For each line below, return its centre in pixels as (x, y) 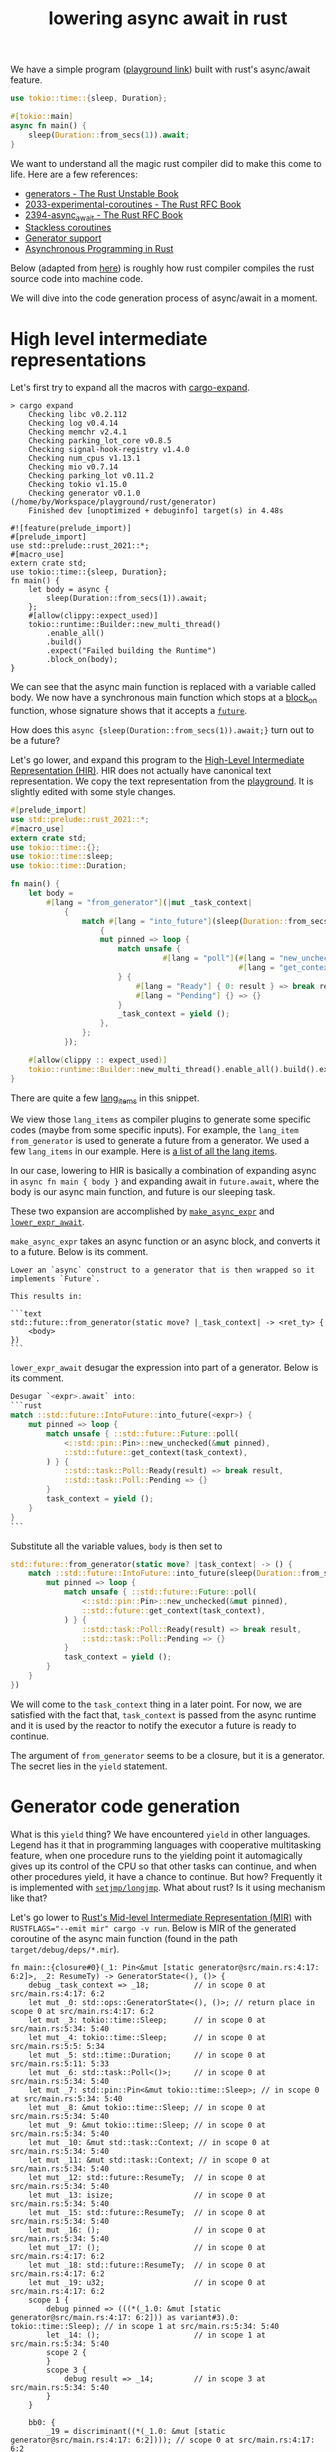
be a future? (35, 741)
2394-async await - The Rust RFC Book (103, 215)
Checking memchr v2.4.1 (78, 432)
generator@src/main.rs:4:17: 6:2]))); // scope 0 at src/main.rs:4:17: (162, 2440)
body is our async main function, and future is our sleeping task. (143, 1192)
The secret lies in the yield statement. (89, 1766)
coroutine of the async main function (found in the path (124, 1938)
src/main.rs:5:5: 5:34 (57, 2046)
